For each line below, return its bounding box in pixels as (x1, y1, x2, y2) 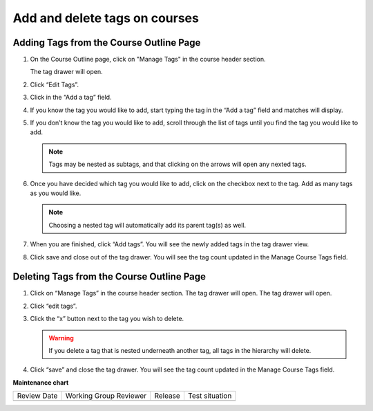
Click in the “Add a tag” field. (30, 93, 112, 102)
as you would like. (30, 189, 82, 197)
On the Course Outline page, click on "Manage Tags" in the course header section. (30, 55, 266, 64)
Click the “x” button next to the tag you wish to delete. (30, 315, 184, 323)
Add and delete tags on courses (12, 10, 200, 26)
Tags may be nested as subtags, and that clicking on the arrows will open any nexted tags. (48, 160, 307, 169)
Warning (48, 334, 74, 342)
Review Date (17, 391, 58, 401)
